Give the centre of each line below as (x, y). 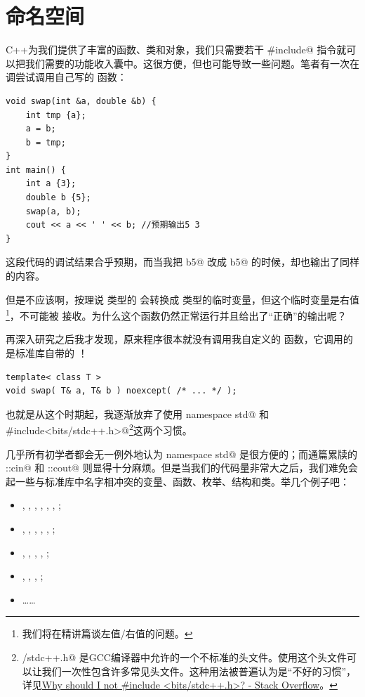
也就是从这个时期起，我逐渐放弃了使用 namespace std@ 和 (138, 413)
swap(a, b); (53, 211)
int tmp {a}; (56, 115)
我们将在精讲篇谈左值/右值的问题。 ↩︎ (107, 633)
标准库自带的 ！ (51, 353)
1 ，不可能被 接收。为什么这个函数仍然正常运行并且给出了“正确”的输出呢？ (176, 314)
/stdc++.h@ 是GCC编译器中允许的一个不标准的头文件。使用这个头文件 (184, 657)
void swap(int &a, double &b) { (81, 101)
